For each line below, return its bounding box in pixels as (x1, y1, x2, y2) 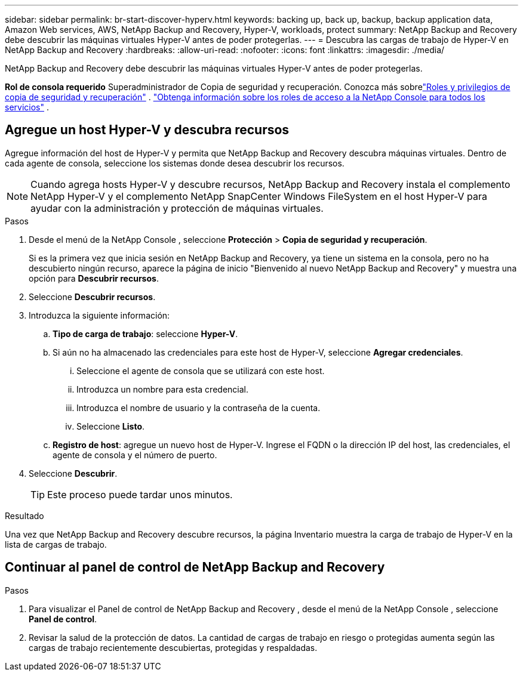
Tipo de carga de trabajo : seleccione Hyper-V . (53, 328, 238, 339)
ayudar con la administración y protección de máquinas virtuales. (30, 202, 324, 214)
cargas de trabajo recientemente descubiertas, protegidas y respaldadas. (29, 642, 318, 653)
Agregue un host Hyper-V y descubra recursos (5, 122, 290, 138)
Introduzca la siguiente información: (29, 310, 170, 320)
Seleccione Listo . (76, 421, 145, 431)
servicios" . (5, 102, 49, 112)
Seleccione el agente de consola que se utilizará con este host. (76, 365, 325, 376)
